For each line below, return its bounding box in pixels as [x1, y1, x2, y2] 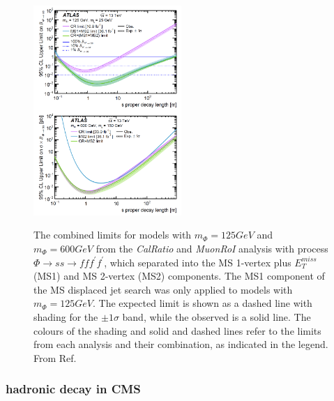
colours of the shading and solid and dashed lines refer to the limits [33, 323, 321, 338]
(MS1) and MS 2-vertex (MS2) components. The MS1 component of [33, 268, 325, 283]
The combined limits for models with [33, 227, 192, 242]
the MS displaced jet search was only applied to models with [33, 282, 293, 296]
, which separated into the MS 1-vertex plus [104, 255, 291, 269]
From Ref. [33, 350, 77, 365]
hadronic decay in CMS [6, 380, 141, 398]
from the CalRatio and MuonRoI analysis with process [96, 241, 328, 255]
